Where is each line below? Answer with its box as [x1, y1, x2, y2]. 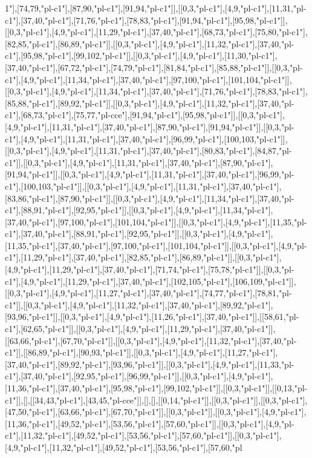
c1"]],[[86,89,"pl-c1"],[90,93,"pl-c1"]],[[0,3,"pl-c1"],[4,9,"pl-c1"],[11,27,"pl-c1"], [5, 346, 278, 359]
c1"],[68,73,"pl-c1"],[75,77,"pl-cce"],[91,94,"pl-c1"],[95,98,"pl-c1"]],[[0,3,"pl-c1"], [5, 108, 285, 121]
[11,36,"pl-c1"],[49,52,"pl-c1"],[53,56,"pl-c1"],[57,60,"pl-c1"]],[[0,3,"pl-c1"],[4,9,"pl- [5, 417, 294, 430]
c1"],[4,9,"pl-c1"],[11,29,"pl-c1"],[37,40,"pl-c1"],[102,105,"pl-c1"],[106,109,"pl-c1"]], [5, 274, 296, 287]
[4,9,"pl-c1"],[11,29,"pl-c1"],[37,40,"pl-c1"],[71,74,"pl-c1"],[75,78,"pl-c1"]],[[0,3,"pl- [5, 263, 294, 276]
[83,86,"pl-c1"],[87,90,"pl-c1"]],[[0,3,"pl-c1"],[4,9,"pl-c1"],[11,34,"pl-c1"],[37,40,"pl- [5, 191, 294, 204]
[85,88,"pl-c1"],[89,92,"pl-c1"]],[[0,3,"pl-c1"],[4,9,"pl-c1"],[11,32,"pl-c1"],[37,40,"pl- [5, 96, 294, 109]
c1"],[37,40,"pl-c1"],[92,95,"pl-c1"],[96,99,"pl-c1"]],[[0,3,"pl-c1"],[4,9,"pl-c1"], [5, 370, 273, 382]
